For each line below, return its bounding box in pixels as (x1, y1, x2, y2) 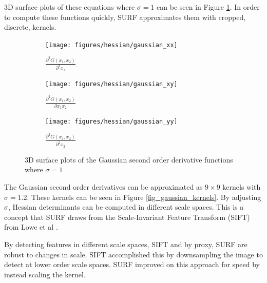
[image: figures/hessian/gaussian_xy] (45, 80, 178, 88)
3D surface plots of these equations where (4, 2, 135, 12)
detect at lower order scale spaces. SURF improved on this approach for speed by (4, 259, 260, 270)
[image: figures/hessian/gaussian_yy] (45, 117, 178, 125)
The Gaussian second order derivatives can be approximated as (4, 181, 203, 192)
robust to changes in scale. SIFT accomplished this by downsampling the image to (4, 249, 263, 259)
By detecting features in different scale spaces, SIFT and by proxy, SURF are (4, 239, 247, 249)
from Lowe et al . (4, 221, 58, 232)
